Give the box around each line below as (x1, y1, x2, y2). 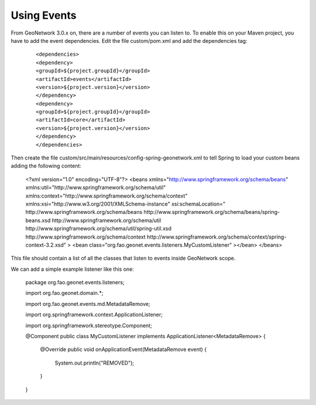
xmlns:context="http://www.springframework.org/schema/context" (25, 192, 188, 199)
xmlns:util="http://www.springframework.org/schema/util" (25, 184, 166, 191)
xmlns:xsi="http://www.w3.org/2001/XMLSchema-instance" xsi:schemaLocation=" (25, 200, 226, 207)
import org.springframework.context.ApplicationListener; (25, 311, 163, 318)
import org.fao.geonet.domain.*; (25, 290, 104, 297)
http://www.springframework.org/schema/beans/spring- (143, 209, 280, 216)
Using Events (11, 9, 77, 22)
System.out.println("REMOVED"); (54, 359, 135, 366)
